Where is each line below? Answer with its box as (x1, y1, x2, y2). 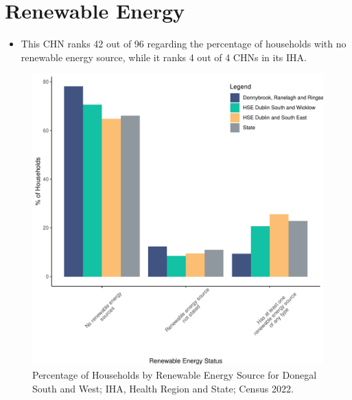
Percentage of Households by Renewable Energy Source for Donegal (32, 367, 317, 381)
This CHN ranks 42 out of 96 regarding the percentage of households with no (21, 36, 347, 51)
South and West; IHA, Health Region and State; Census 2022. (32, 381, 294, 395)
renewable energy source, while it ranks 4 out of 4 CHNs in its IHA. (21, 49, 307, 64)
